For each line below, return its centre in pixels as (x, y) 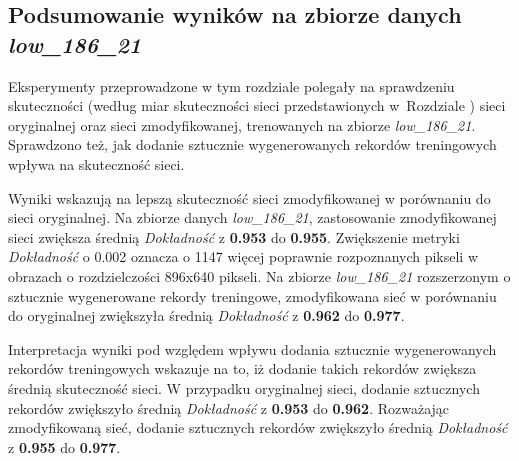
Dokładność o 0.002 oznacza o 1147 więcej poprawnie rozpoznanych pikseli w (243, 256)
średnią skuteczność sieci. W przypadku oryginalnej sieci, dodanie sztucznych (244, 387)
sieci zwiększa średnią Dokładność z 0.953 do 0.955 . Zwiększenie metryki (234, 236)
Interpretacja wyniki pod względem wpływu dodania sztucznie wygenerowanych (252, 348)
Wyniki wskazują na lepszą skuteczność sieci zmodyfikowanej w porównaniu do (249, 197)
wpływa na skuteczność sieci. (96, 163)
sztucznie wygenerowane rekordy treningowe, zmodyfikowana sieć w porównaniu (252, 295)
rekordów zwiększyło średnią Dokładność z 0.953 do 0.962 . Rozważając (229, 407)
